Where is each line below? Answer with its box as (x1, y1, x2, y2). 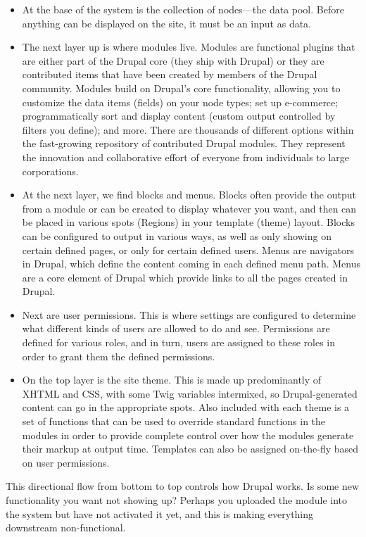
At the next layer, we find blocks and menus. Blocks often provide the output (22, 187, 356, 202)
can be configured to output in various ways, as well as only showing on (22, 228, 332, 243)
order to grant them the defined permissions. (22, 348, 215, 363)
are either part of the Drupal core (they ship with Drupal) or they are (22, 53, 324, 68)
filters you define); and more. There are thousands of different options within (22, 122, 354, 137)
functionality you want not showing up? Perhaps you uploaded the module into (6, 493, 348, 507)
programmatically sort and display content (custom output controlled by (22, 108, 336, 123)
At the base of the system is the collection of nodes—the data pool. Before (22, 2, 344, 16)
